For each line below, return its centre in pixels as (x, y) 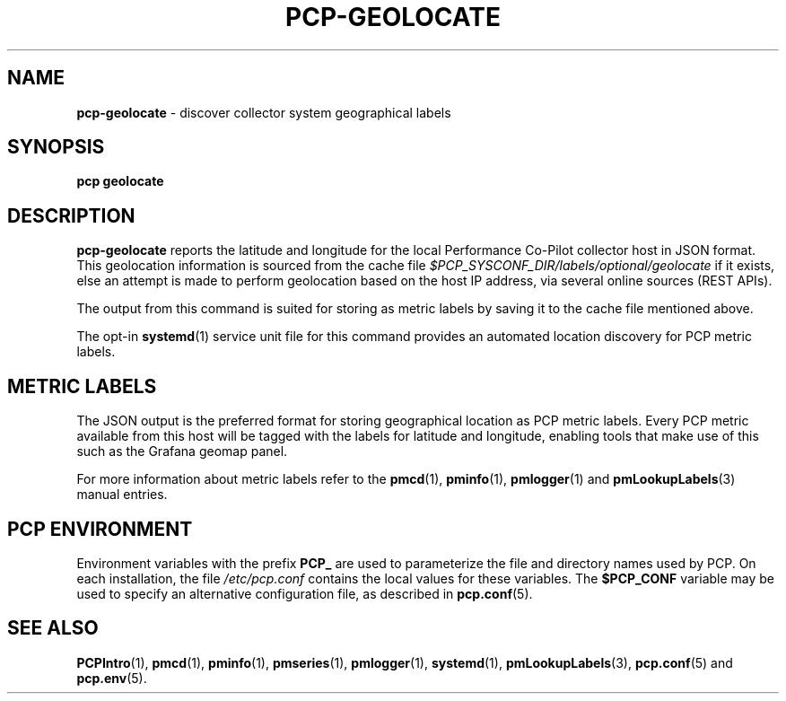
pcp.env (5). (112, 678)
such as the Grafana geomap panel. (182, 451)
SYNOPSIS (56, 147)
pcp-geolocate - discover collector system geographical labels (264, 112)
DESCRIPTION (71, 215)
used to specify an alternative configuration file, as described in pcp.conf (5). (305, 593)
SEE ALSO (53, 628)
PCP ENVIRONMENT (100, 529)
